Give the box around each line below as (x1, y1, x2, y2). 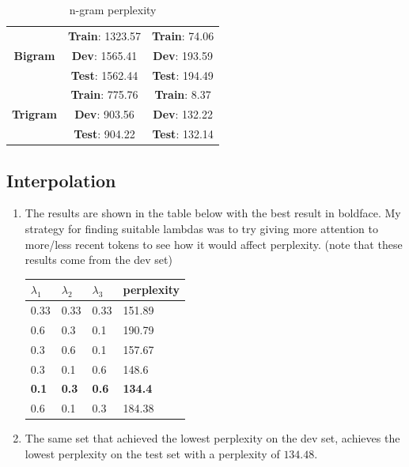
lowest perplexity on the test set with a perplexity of (25, 445, 280, 461)
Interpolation (6, 168, 116, 192)
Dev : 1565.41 (71, 47, 138, 63)
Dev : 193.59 (153, 47, 214, 63)
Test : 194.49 (152, 66, 214, 83)
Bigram (13, 47, 55, 63)
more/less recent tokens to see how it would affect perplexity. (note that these (25, 235, 403, 252)
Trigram (12, 106, 57, 122)
